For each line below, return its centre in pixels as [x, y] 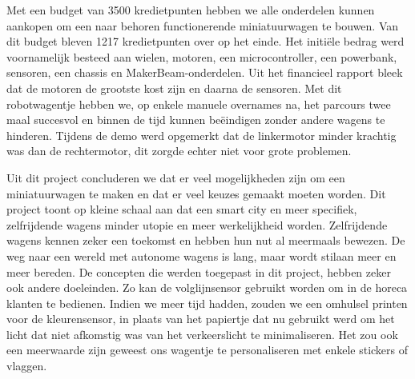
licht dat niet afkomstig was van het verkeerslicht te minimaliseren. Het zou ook [202, 334]
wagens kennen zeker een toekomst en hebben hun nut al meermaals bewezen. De [206, 240]
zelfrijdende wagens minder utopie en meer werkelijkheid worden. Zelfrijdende [197, 224]
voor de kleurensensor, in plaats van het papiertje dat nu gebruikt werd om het [201, 319]
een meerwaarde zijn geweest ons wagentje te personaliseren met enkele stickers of [207, 350]
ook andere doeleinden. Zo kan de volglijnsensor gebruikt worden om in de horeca [207, 287]
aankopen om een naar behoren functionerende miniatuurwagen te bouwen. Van [203, 25]
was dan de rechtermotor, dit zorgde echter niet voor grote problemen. [179, 151]
